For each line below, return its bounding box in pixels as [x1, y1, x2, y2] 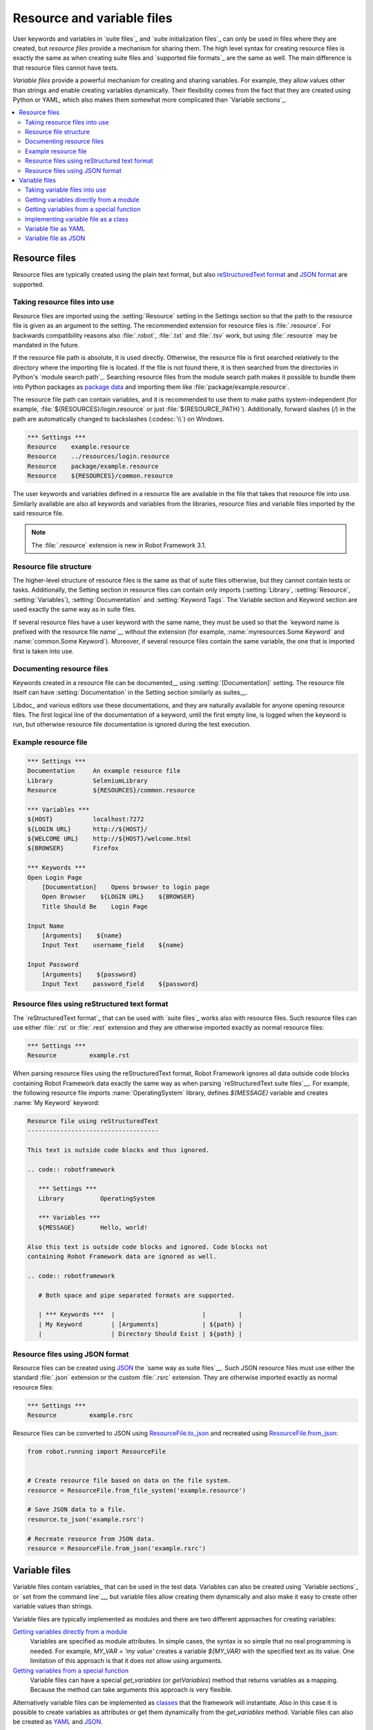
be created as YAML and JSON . [12, 1718, 103, 1726]
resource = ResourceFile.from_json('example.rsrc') [27, 1544, 207, 1552]
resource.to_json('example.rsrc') [27, 1515, 144, 1523]
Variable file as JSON [25, 234, 86, 242]
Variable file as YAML [25, 224, 86, 233]
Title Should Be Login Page [41, 902, 148, 910]
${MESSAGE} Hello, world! [38, 1223, 148, 1231]
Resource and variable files [12, 10, 173, 26]
